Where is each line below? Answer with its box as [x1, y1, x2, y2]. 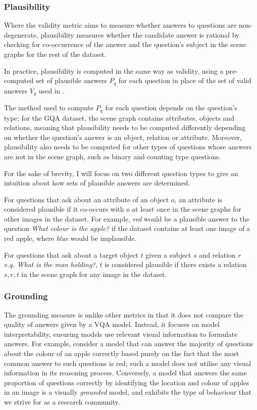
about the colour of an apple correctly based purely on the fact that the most [4, 348, 239, 359]
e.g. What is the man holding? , [4, 259, 98, 270]
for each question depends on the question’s [105, 102, 238, 113]
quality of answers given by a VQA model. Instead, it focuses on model [4, 319, 220, 329]
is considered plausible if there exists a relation [104, 259, 247, 270]
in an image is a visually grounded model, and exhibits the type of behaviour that [4, 387, 252, 397]
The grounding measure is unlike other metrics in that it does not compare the [4, 309, 244, 319]
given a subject [145, 249, 191, 260]
